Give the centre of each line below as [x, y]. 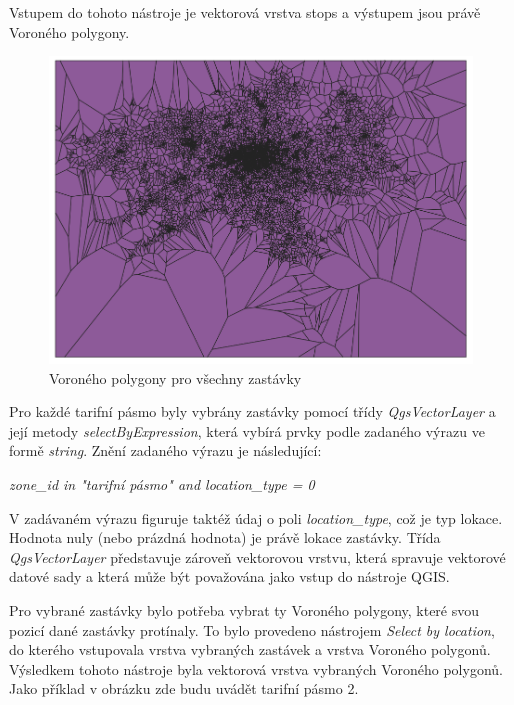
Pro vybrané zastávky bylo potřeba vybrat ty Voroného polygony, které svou [244, 610]
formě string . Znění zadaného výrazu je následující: [165, 450]
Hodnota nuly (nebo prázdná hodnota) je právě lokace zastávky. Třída [225, 537]
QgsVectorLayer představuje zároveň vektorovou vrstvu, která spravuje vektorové [257, 556]
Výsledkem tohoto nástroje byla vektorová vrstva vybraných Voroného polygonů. [256, 668]
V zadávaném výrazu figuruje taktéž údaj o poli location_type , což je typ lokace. [256, 517]
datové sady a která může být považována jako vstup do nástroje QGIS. [229, 576]
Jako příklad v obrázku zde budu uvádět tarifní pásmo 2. [184, 688]
